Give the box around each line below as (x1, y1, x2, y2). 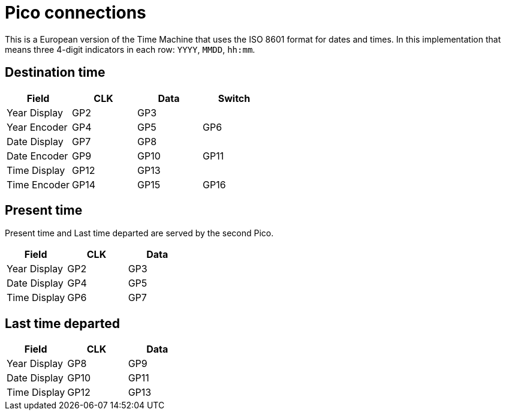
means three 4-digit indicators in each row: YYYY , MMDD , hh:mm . (5, 44, 255, 55)
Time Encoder (7, 178, 70, 191)
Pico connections (5, 2, 146, 23)
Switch (218, 92, 251, 104)
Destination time (5, 65, 106, 80)
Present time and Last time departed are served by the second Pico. (5, 228, 274, 239)
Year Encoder (7, 121, 68, 133)
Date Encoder (7, 149, 68, 162)
